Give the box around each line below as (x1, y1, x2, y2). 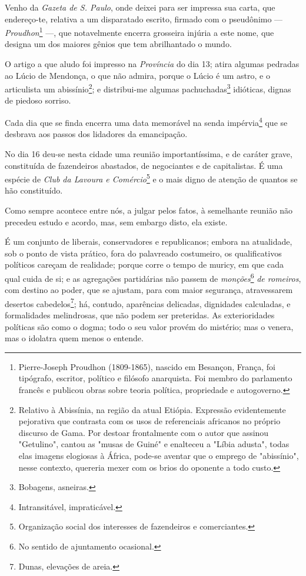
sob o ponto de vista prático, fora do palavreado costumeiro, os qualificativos (5, 247, 282, 259)
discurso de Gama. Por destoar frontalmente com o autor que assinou (18, 426, 269, 438)
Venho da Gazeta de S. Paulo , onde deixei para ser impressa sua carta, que (5, 1, 275, 13)
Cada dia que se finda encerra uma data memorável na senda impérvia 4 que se (5, 115, 288, 128)
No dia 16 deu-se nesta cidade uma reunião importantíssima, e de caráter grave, (5, 147, 292, 159)
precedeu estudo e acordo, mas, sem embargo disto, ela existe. (5, 215, 228, 228)
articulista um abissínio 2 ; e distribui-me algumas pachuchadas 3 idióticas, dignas (5, 81, 291, 95)
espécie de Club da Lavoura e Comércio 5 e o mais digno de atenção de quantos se (5, 171, 298, 185)
